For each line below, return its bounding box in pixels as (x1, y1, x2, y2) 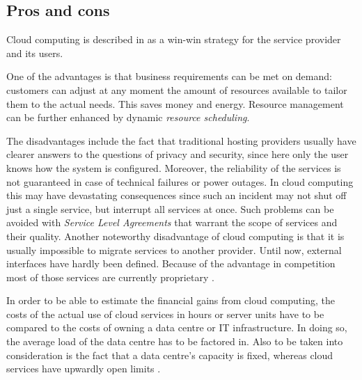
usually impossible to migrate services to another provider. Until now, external (6, 242, 342, 257)
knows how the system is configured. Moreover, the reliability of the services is (6, 160, 341, 175)
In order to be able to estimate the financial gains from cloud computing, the (6, 293, 335, 308)
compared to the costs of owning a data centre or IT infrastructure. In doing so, (6, 320, 347, 335)
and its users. (6, 45, 63, 60)
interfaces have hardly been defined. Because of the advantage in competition (6, 256, 336, 271)
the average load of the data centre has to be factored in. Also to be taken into (6, 334, 343, 349)
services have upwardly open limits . (6, 361, 161, 376)
